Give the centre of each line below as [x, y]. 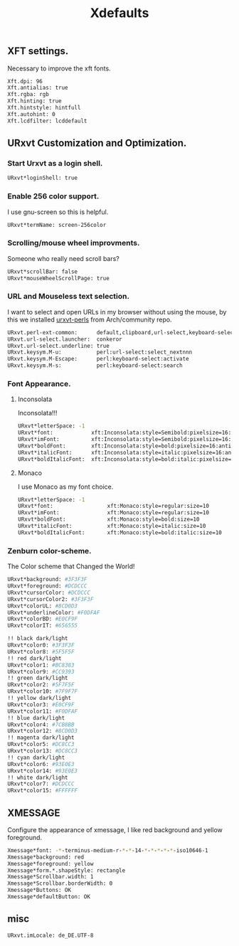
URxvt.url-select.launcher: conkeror [65, 339]
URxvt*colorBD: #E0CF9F [43, 619]
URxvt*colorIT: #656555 [43, 626]
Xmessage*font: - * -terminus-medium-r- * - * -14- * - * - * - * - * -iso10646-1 [108, 850]
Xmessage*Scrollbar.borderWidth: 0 [60, 883]
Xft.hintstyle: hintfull [44, 108]
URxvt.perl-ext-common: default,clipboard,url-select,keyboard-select [122, 332]
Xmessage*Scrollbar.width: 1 [51, 877]
